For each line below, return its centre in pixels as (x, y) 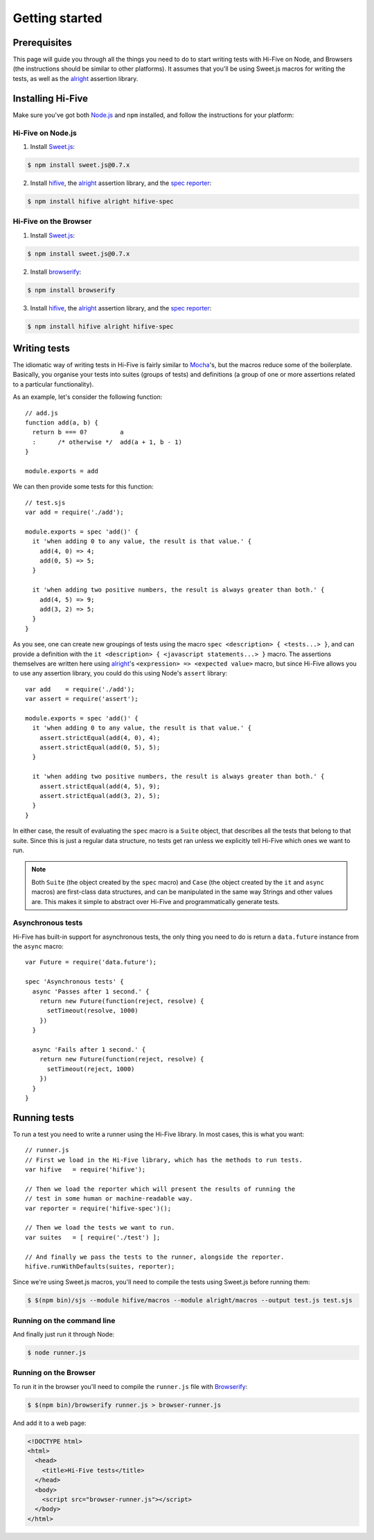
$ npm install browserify (71, 290)
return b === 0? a (78, 432)
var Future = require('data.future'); (91, 962)
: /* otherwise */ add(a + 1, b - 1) (107, 442)
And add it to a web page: (50, 1423)
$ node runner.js (57, 1353)
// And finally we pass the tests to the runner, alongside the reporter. (155, 1257)
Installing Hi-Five (51, 98)
